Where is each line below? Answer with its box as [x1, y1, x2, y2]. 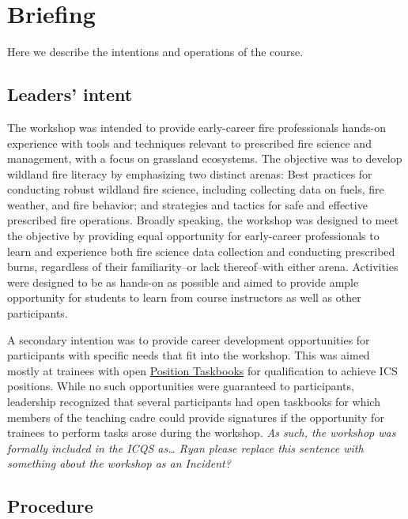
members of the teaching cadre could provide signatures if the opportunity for [7, 408, 384, 425]
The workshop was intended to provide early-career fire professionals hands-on [7, 118, 387, 135]
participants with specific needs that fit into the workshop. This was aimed [7, 347, 370, 363]
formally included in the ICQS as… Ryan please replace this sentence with [7, 439, 364, 456]
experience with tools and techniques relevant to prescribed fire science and [7, 134, 372, 151]
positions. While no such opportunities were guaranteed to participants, [7, 378, 354, 394]
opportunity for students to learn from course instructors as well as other [7, 289, 361, 306]
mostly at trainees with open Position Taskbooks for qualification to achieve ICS [7, 362, 398, 378]
